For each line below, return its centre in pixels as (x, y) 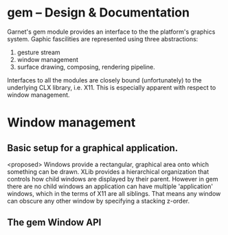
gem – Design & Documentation (99, 13)
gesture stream (38, 52)
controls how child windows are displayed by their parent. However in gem (113, 179)
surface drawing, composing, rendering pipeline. (86, 67)
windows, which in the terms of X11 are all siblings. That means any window (114, 193)
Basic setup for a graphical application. (93, 148)
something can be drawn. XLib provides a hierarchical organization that (108, 171)
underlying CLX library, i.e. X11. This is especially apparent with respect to (112, 87)
